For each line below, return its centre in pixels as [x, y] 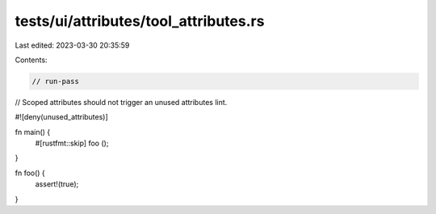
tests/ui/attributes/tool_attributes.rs [140, 21]
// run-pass [56, 81]
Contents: [31, 60]
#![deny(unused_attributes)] [61, 117]
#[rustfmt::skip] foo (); [72, 143]
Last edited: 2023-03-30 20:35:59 [72, 45]
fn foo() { [30, 173]
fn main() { [33, 132]
